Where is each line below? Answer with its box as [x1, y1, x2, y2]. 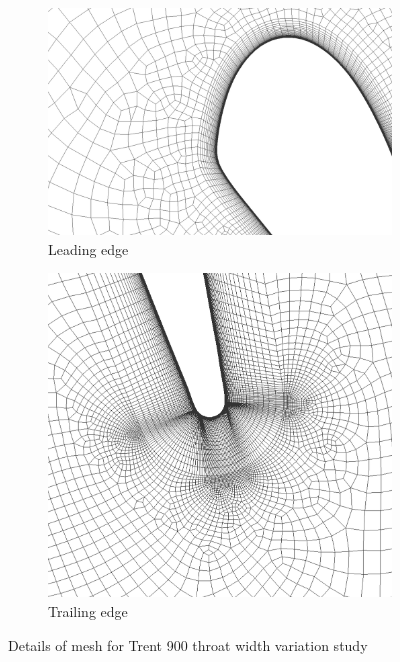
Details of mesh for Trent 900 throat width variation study [8, 634, 368, 655]
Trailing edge [48, 601, 128, 622]
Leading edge [48, 238, 129, 259]
